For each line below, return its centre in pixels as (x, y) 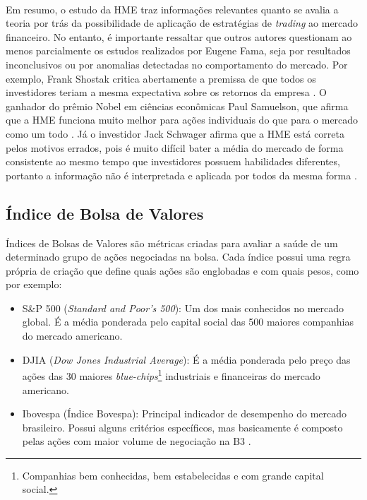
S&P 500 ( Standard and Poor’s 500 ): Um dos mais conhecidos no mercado (183, 308)
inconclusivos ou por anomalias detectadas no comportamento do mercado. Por (177, 64)
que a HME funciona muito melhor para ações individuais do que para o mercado (182, 120)
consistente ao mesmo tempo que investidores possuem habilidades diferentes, (173, 161)
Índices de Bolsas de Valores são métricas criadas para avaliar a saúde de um (172, 243)
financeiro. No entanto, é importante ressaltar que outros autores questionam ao (179, 36)
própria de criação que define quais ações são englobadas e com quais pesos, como (182, 270)
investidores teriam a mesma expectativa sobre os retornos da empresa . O (166, 92)
